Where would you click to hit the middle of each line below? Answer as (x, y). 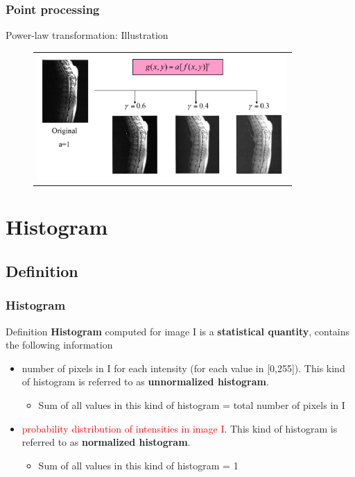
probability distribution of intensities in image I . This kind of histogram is (180, 428)
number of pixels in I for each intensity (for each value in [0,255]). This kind (183, 368)
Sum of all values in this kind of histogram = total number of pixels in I (192, 405)
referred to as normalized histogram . (106, 442)
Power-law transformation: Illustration (87, 35)
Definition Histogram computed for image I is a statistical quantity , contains (178, 331)
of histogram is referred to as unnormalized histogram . (145, 382)
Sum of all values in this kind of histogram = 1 (138, 465)
